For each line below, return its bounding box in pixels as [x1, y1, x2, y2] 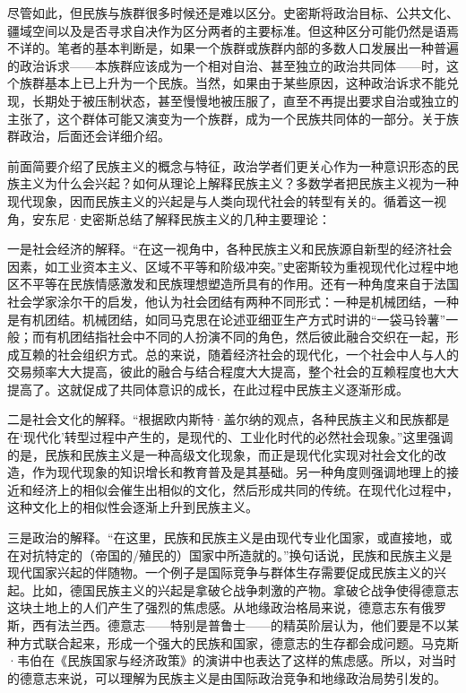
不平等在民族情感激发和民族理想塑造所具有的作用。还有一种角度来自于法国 [19, 274, 459, 293]
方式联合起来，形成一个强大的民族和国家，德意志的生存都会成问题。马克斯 [19, 633, 459, 652]
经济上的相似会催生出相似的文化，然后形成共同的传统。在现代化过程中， [31, 480, 459, 498]
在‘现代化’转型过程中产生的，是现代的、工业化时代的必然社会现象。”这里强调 [7, 428, 453, 446]
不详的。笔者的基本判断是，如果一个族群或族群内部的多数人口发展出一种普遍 [7, 39, 459, 57]
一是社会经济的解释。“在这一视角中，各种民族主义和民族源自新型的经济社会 [7, 239, 453, 258]
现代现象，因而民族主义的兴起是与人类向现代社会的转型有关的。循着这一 [7, 191, 434, 210]
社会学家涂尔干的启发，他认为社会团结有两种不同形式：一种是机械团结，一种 [7, 291, 459, 310]
